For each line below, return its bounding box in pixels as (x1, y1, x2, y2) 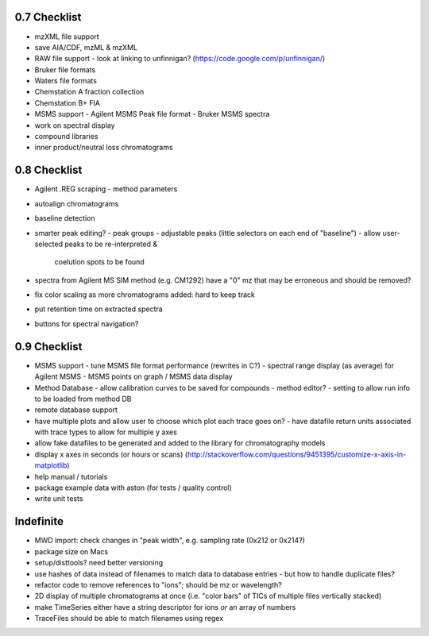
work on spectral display (34, 120, 115, 130)
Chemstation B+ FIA (34, 98, 101, 107)
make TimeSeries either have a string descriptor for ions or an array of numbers (34, 602, 296, 611)
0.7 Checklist (14, 10, 82, 24)
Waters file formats (34, 76, 97, 86)
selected (34, 239, 64, 249)
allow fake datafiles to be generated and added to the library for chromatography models (34, 438, 326, 448)
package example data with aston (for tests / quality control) (34, 483, 232, 492)
